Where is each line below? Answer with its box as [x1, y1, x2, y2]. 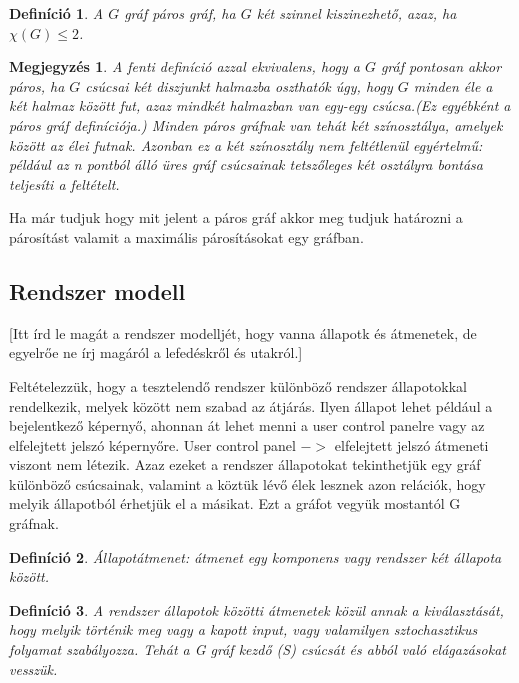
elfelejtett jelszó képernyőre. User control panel [9, 434, 296, 455]
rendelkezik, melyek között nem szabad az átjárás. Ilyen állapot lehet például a [9, 395, 493, 416]
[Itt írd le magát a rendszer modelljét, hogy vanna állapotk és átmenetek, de [9, 322, 477, 343]
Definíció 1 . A [9, 3, 104, 23]
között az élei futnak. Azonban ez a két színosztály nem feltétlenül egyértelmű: [9, 134, 483, 155]
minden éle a [413, 75, 493, 96]
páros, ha [9, 75, 65, 96]
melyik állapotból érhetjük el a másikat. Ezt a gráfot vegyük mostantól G [9, 493, 461, 514]
